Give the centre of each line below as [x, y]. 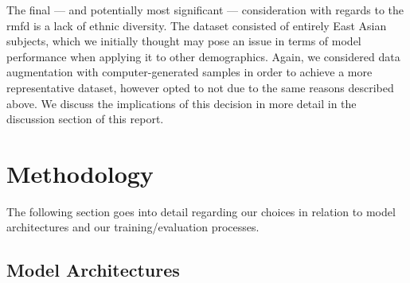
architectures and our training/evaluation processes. [133, 227]
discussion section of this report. [85, 119]
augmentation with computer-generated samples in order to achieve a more [189, 72]
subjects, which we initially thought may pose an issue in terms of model [184, 41]
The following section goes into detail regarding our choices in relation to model [201, 211]
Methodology [80, 173]
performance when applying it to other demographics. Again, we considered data [203, 56]
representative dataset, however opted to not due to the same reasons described [200, 87]
